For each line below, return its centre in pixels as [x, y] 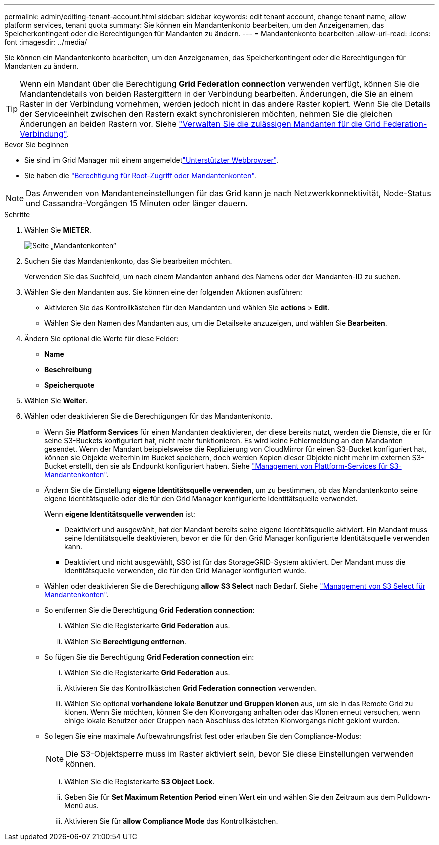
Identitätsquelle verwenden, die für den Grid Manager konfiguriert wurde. [185, 571]
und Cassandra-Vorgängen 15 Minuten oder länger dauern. [137, 203]
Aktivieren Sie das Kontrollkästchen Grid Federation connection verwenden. [191, 688]
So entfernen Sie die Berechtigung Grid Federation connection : [149, 610]
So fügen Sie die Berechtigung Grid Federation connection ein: [149, 657]
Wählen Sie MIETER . [58, 230]
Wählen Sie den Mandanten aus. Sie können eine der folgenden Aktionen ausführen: [163, 292]
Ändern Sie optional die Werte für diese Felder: [101, 339]
